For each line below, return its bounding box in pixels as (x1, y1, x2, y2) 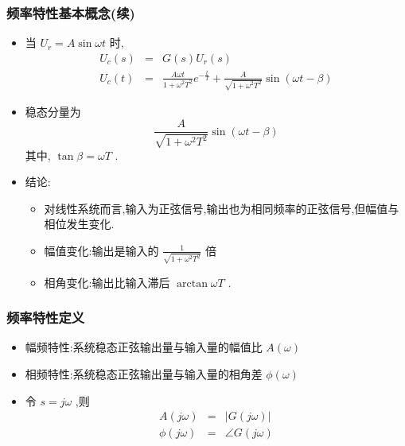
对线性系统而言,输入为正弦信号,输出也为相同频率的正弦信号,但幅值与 (44, 200, 399, 216)
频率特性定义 (6, 308, 85, 328)
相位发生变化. (44, 215, 115, 232)
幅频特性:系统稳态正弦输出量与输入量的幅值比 (25, 339, 263, 355)
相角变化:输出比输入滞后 (44, 273, 170, 290)
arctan (177, 277, 208, 289)
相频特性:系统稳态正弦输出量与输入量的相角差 (25, 366, 263, 382)
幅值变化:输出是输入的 (44, 242, 159, 258)
